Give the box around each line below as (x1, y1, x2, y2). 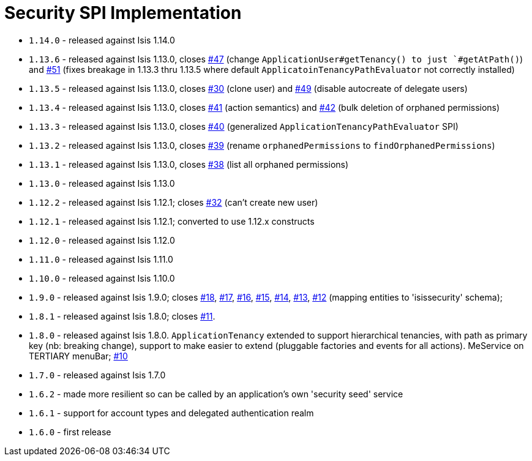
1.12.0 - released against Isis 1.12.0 (29, 234, 175, 245)
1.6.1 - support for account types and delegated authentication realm (29, 407, 314, 418)
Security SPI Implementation (4, 2, 242, 23)
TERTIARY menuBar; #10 (29, 350, 128, 361)
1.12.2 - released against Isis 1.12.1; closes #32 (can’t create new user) (29, 197, 318, 208)
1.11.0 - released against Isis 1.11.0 (29, 253, 173, 264)
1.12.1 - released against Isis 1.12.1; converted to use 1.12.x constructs (29, 216, 315, 227)
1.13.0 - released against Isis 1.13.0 (29, 178, 175, 189)
